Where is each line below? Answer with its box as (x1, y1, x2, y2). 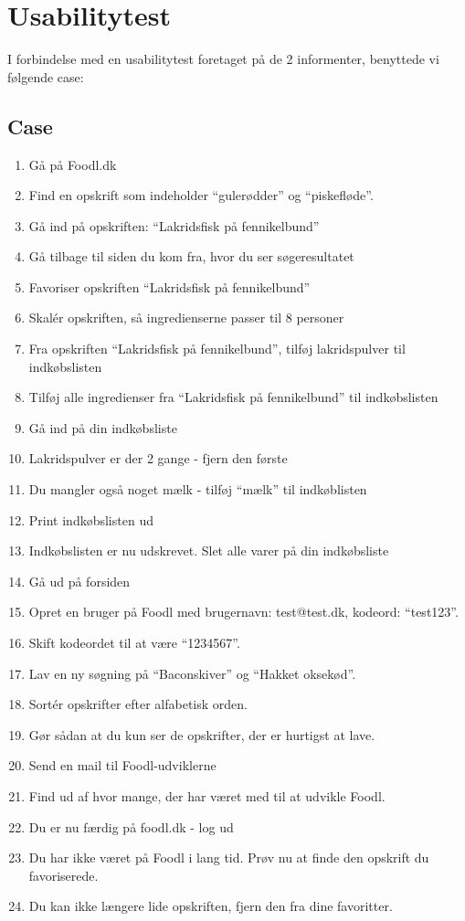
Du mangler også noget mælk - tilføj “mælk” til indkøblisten (28, 480, 367, 499)
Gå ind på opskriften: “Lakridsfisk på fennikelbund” (28, 216, 320, 235)
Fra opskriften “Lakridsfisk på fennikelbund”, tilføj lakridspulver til (28, 339, 406, 358)
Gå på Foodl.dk (28, 154, 117, 174)
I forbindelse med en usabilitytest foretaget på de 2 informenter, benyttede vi (7, 49, 439, 69)
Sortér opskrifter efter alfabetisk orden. (28, 694, 248, 714)
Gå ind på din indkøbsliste (28, 418, 177, 437)
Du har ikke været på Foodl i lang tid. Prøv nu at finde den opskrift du (28, 848, 429, 867)
